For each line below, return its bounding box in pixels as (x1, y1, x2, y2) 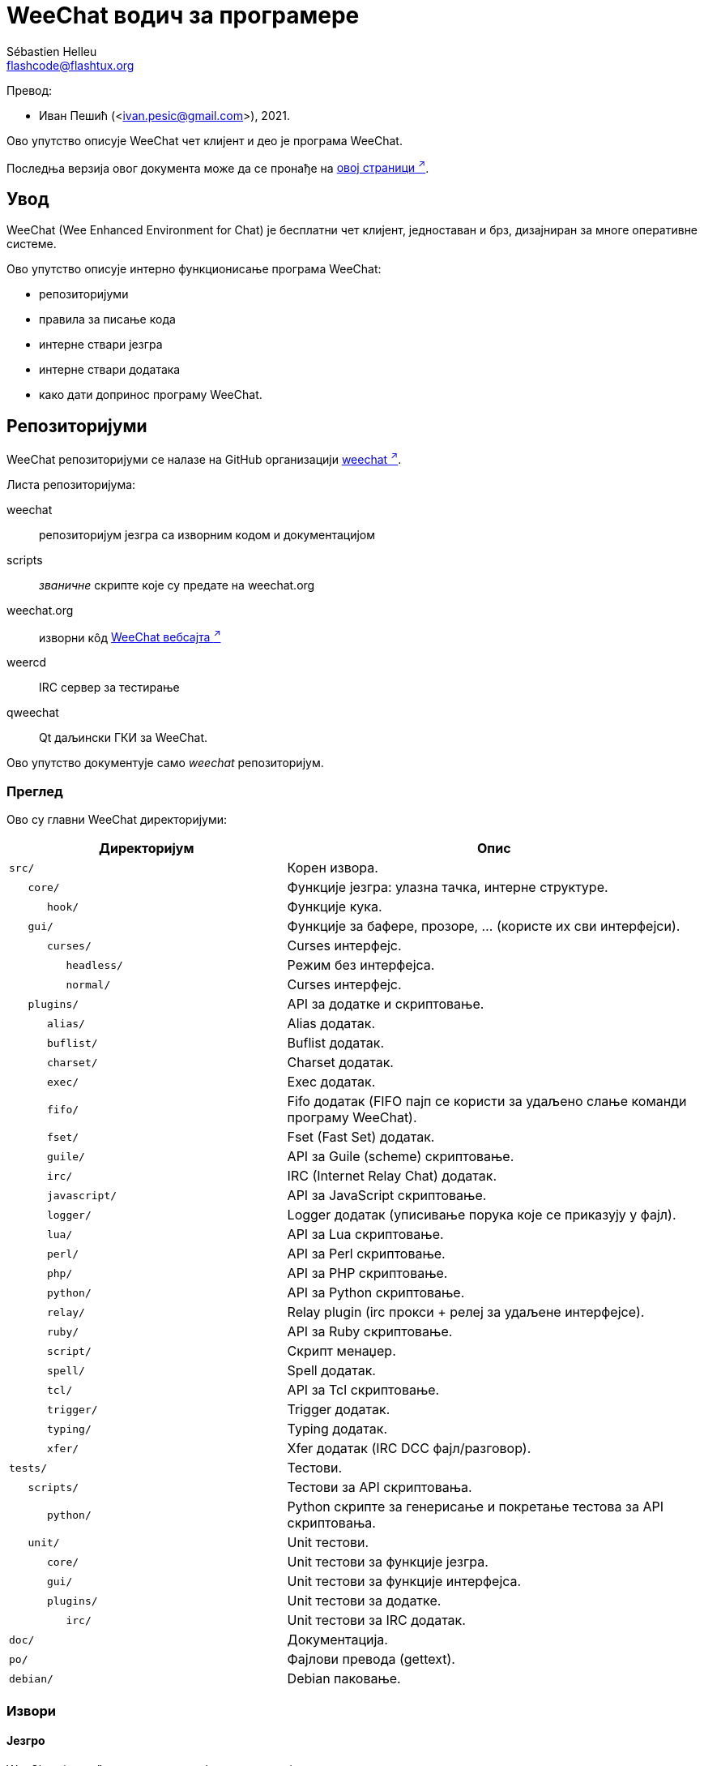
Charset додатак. (287, 1054, 394, 1071)
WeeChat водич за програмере (6, 2, 360, 29)
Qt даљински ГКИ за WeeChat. (39, 731, 208, 745)
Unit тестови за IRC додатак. (287, 1612, 466, 1629)
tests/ (9, 1461, 47, 1474)
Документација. (287, 1631, 388, 1648)
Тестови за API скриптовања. (287, 1479, 472, 1496)
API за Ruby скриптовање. (287, 1323, 453, 1340)
